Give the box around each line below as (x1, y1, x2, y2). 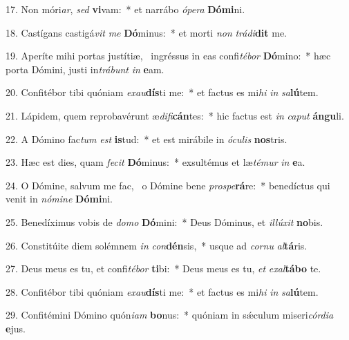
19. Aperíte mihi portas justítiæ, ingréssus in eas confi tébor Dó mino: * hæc (6, 48, 331, 63)
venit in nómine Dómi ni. (6, 191, 113, 206)
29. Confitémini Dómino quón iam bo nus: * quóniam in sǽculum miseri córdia (6, 308, 334, 322)
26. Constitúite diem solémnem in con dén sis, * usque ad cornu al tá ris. (6, 238, 308, 252)
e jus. (6, 321, 26, 335)
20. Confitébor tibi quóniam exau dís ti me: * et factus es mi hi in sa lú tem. (6, 85, 319, 100)
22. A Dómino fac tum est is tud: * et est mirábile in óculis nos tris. (6, 131, 287, 146)
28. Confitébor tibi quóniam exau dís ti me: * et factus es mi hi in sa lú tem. (6, 284, 319, 299)
